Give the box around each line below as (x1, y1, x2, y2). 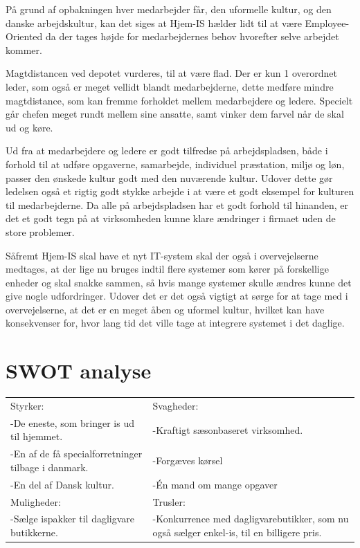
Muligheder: (10, 494, 61, 509)
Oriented (6, 29, 43, 44)
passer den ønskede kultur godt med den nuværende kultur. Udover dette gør (6, 170, 333, 185)
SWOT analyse (6, 356, 152, 385)
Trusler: (152, 494, 186, 509)
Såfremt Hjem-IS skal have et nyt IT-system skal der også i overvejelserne (6, 248, 318, 262)
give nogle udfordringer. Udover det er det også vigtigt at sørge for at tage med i (6, 289, 348, 303)
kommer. (6, 42, 42, 57)
